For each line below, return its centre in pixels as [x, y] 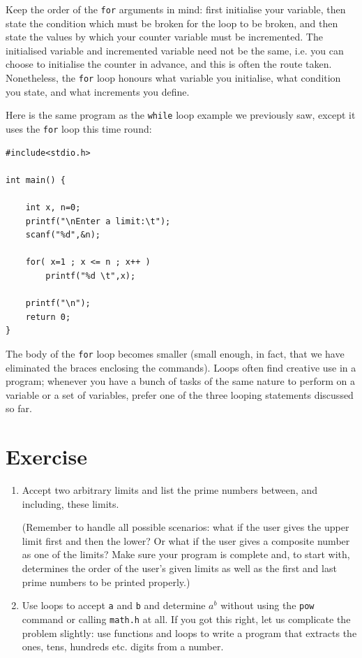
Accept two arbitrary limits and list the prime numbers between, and [169, 490]
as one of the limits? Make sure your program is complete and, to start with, [186, 554]
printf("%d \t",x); [91, 276]
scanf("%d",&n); [63, 235]
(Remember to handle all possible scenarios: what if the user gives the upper [186, 527]
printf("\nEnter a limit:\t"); [98, 221]
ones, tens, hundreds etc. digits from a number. [123, 646]
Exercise [46, 456]
